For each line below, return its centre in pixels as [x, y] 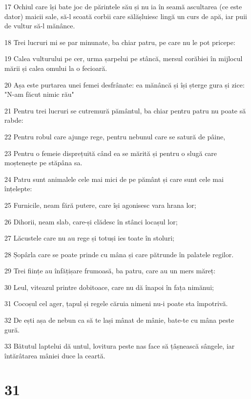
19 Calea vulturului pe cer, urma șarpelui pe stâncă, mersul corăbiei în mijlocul [124, 58]
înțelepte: [18, 188]
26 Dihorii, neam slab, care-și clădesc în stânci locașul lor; [91, 221]
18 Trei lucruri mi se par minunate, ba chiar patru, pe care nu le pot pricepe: [120, 42]
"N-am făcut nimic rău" [39, 94]
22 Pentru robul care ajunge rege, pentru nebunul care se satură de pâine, [115, 136]
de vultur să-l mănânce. [40, 26]
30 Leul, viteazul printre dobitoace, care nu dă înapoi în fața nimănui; [109, 287]
